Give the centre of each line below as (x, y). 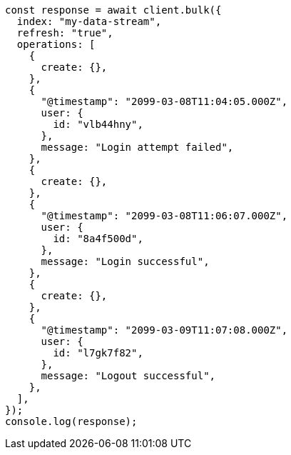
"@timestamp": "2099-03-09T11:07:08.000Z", (164, 330)
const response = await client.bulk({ (113, 10)
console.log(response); (71, 421)
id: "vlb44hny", (98, 124)
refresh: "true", (65, 33)
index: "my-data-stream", (89, 21)
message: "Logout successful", (128, 376)
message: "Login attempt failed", (137, 147)
